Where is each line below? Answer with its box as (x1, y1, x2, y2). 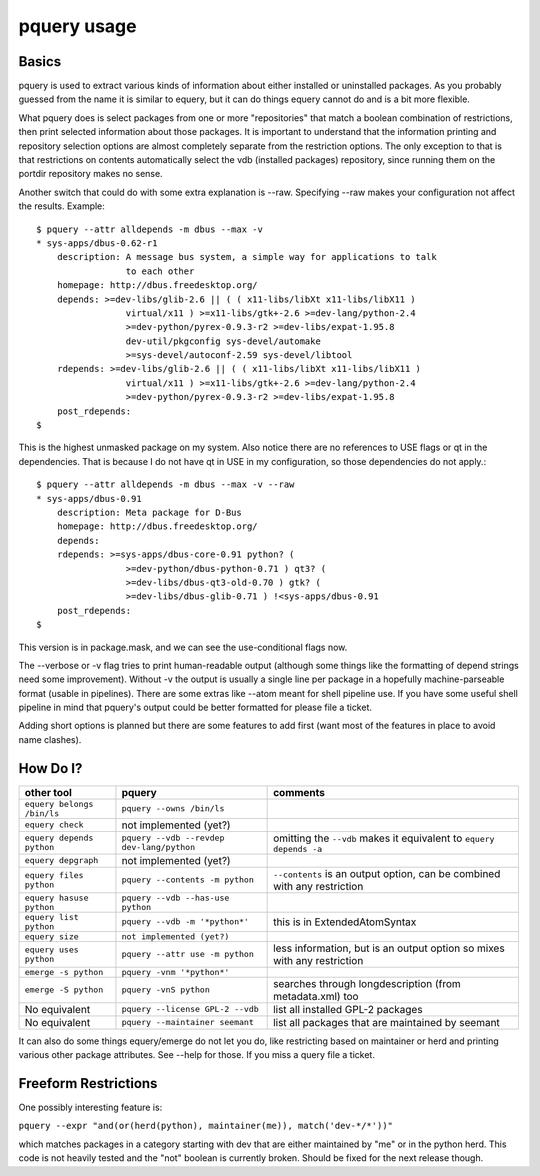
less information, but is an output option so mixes (273, 941, 505, 955)
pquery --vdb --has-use (121, 892, 230, 903)
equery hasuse (24, 892, 89, 903)
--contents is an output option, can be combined (273, 866, 501, 880)
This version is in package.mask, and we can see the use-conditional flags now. (18, 641, 348, 653)
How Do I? (18, 760, 83, 777)
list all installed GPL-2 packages (273, 1002, 424, 1016)
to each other (125, 265, 195, 277)
